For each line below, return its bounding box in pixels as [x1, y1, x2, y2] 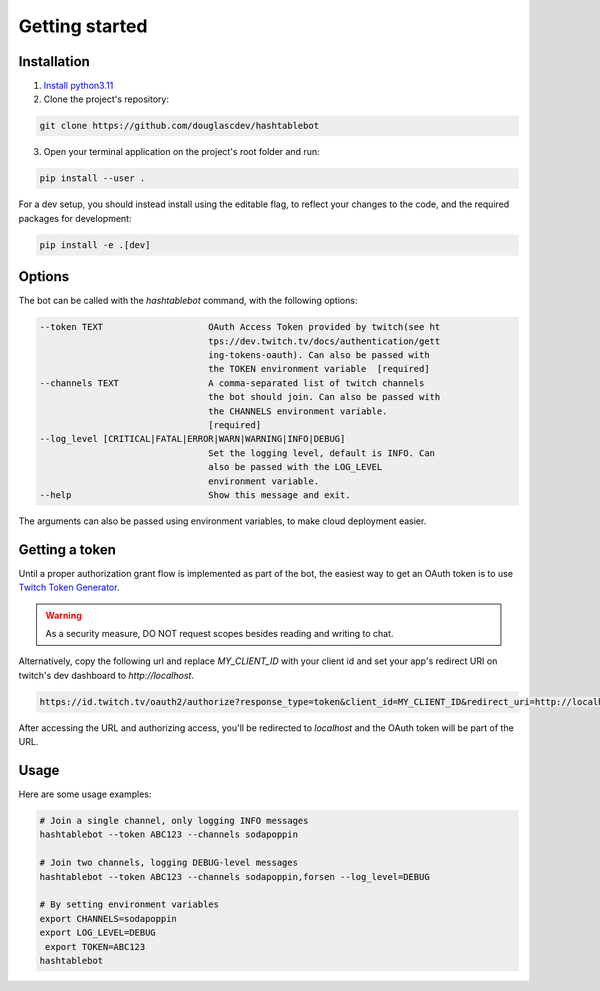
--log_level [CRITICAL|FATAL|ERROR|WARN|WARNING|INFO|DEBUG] [39, 433, 346, 445]
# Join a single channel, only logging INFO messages [39, 815, 309, 827]
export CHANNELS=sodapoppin [39, 913, 177, 924]
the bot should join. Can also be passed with [208, 391, 441, 403]
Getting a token [18, 541, 117, 558]
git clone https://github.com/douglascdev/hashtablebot [39, 120, 320, 132]
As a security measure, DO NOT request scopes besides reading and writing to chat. [45, 628, 394, 639]
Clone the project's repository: [43, 93, 170, 105]
